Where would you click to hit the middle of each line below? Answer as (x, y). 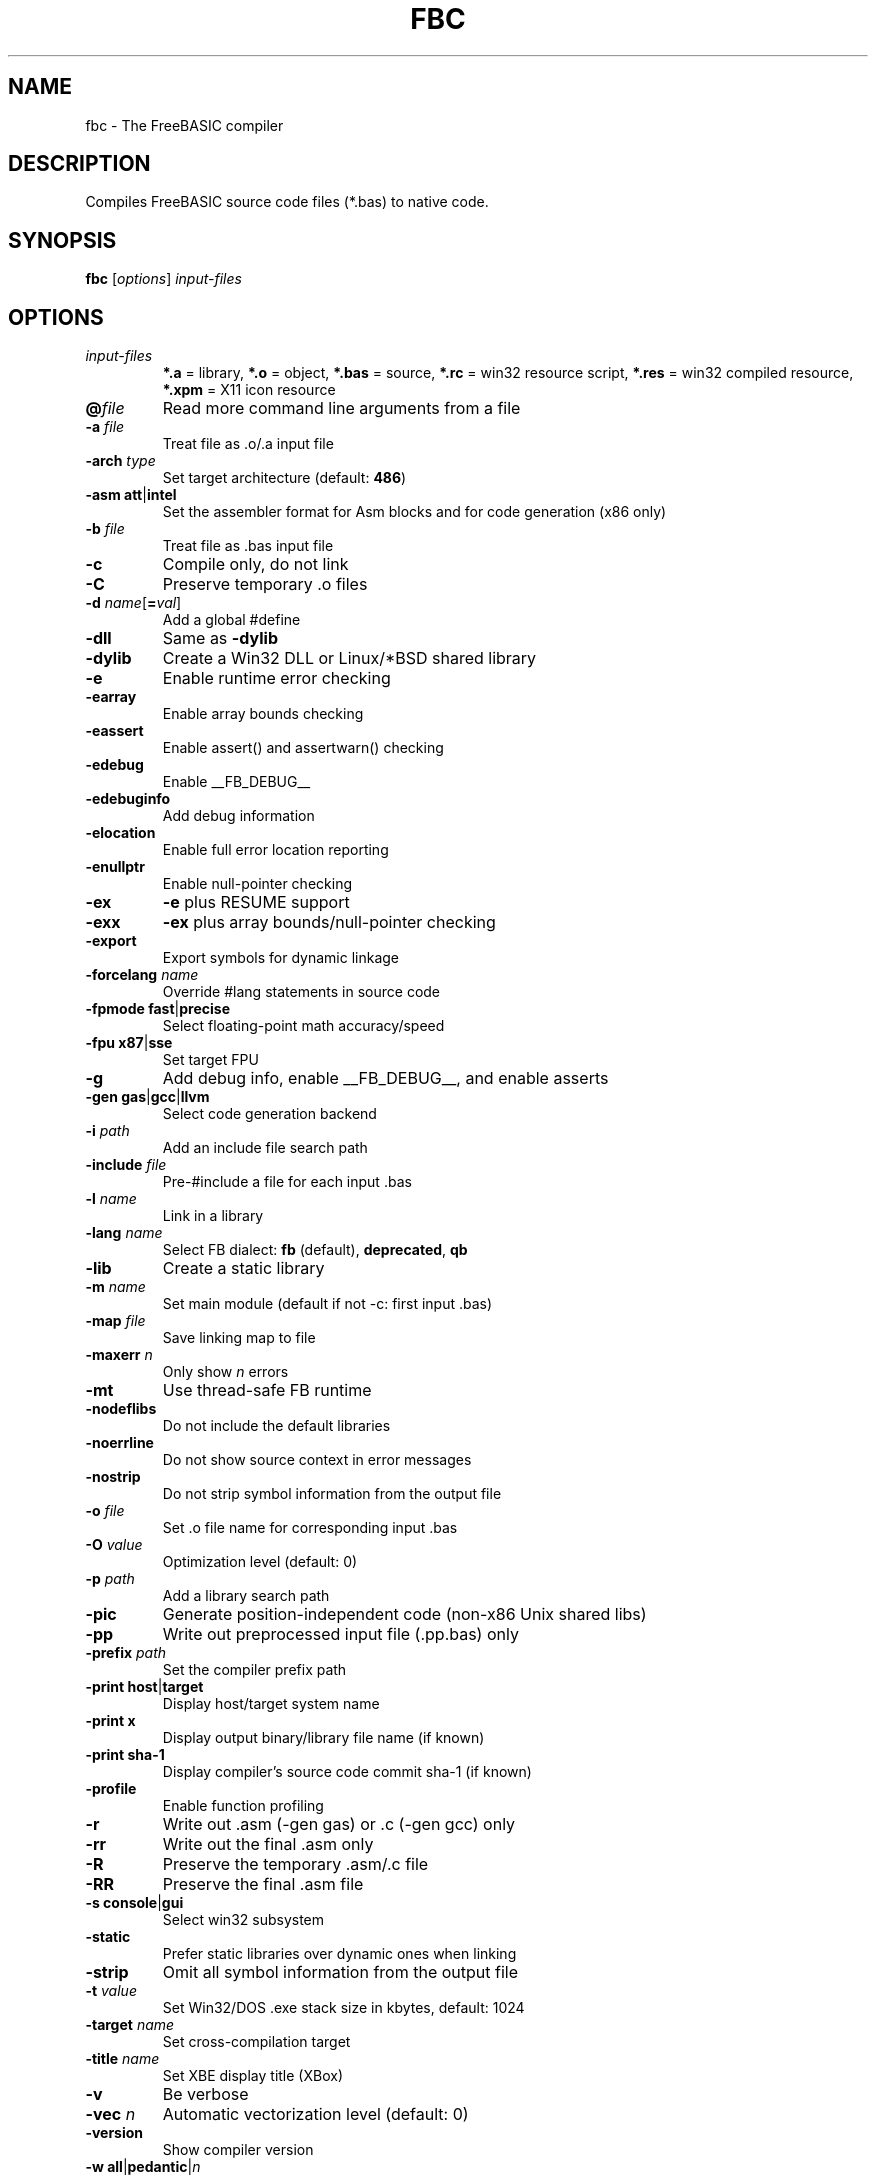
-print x (110, 1721)
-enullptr (115, 867)
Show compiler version (238, 2150)
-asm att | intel (131, 495)
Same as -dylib (220, 638)
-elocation (120, 833)
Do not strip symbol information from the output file (332, 1494)
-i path (107, 1131)
